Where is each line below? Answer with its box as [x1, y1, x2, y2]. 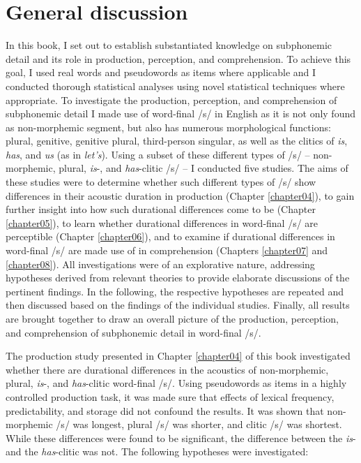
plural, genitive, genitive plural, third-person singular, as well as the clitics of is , [6, 133, 348, 148]
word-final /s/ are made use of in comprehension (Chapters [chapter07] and [6, 243, 328, 258]
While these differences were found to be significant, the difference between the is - [6, 430, 356, 445]
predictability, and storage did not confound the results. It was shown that [6, 403, 324, 418]
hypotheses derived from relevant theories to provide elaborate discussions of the [6, 270, 350, 285]
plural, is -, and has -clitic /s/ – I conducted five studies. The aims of [59, 161, 348, 175]
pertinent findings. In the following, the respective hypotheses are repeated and [6, 284, 344, 298]
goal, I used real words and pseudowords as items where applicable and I [6, 65, 316, 80]
